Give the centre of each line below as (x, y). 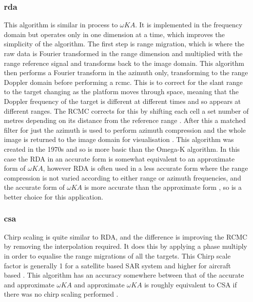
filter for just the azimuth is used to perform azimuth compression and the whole (125, 130)
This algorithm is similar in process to (61, 25)
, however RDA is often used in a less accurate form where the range (146, 168)
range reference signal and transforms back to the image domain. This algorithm (124, 63)
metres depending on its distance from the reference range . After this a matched (125, 120)
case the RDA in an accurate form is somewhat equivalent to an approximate (119, 158)
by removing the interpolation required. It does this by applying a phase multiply (126, 246)
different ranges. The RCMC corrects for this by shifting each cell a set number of (126, 111)
